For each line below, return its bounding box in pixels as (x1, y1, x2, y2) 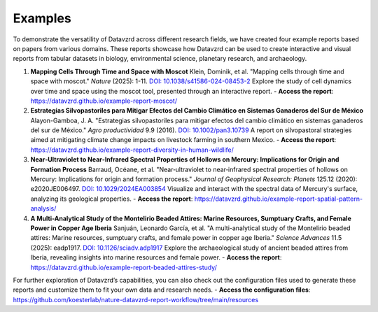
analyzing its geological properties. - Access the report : (30, 194, 193, 203)
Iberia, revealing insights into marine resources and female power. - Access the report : (30, 253, 282, 262)
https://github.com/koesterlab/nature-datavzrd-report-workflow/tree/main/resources (13, 295, 259, 304)
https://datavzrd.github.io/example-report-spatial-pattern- (194, 194, 363, 203)
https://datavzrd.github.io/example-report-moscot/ (30, 97, 178, 105)
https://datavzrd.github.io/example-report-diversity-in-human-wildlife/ (30, 146, 234, 154)
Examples (13, 10, 71, 26)
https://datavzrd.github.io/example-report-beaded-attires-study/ (30, 263, 217, 271)
